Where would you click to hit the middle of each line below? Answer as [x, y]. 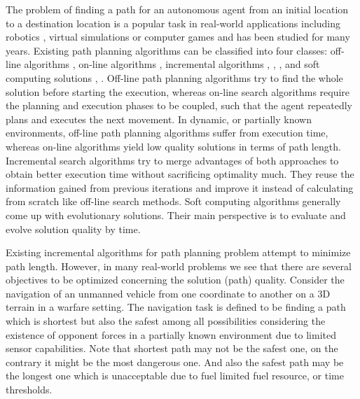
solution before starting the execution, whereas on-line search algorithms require [178, 91]
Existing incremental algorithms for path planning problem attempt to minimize [178, 252]
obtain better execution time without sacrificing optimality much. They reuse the [180, 174]
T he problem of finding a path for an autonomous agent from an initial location [177, 9]
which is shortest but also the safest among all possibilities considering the [166, 321]
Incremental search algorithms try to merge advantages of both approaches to [172, 160]
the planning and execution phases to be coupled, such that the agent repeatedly [179, 105]
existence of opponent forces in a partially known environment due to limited [171, 334]
